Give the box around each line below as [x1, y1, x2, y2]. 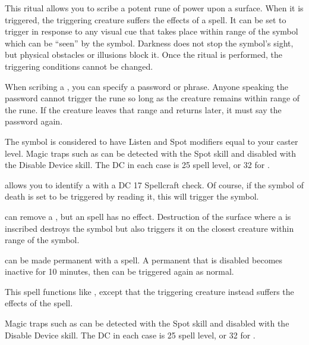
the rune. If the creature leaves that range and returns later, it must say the [5, 103, 282, 116]
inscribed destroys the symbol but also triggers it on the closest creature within [5, 222, 294, 234]
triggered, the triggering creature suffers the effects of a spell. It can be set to [5, 13, 286, 26]
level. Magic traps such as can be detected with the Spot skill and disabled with [5, 147, 297, 159]
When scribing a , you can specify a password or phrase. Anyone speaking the [5, 80, 289, 92]
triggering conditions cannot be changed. [5, 60, 153, 72]
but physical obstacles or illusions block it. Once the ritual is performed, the [5, 48, 282, 61]
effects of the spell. [5, 297, 73, 309]
